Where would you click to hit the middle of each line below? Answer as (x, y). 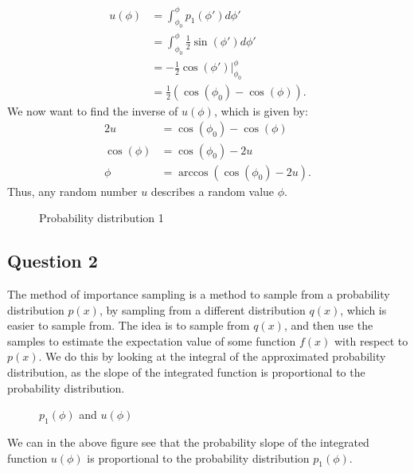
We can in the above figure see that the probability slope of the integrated (188, 442)
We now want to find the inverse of (93, 110)
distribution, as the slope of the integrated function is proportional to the (186, 371)
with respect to (371, 340)
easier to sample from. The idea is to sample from (129, 325)
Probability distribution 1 (102, 218)
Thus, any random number (72, 191)
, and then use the (328, 325)
